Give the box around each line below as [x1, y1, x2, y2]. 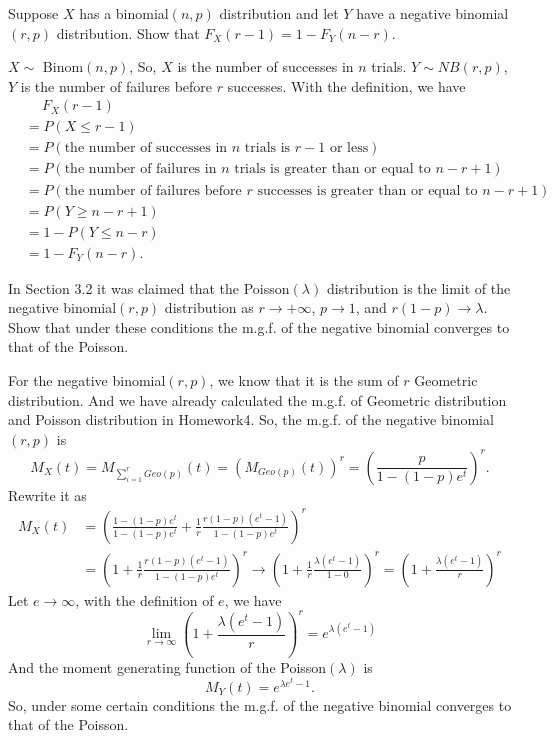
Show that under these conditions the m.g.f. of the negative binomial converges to [8, 316, 510, 337]
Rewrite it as [8, 484, 87, 505]
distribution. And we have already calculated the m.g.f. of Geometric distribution [8, 389, 507, 410]
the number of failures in [64, 162, 217, 177]
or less [329, 141, 369, 156]
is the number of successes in [177, 56, 354, 77]
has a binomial [79, 3, 169, 23]
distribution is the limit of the [326, 277, 511, 298]
